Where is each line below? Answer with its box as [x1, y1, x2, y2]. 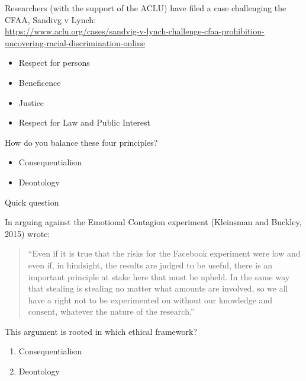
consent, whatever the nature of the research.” [28, 305, 195, 318]
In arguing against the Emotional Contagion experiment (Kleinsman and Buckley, [5, 216, 302, 228]
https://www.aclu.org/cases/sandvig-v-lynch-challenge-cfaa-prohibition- [5, 25, 265, 37]
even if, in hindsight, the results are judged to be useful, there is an [28, 258, 273, 271]
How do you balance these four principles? [5, 136, 158, 148]
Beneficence [18, 76, 61, 88]
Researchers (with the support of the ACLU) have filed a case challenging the [5, 2, 286, 14]
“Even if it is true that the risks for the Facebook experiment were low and [28, 247, 301, 260]
